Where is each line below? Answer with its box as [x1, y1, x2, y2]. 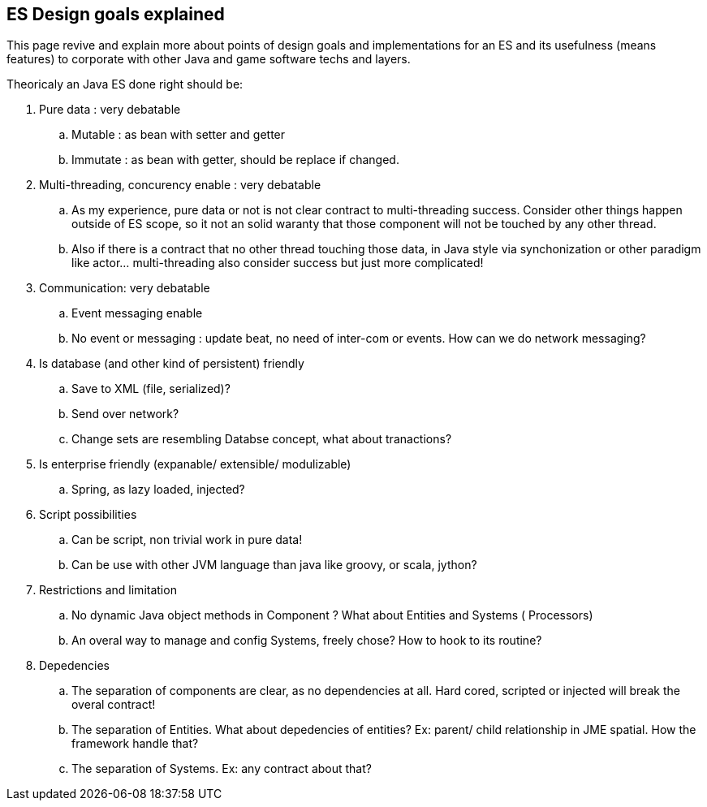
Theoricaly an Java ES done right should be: [6, 77, 244, 92]
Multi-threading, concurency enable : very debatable [39, 178, 321, 192]
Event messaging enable [71, 306, 203, 321]
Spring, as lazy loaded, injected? [71, 482, 245, 497]
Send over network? [71, 407, 179, 421]
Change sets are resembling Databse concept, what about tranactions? [71, 432, 452, 447]
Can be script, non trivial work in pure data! [71, 533, 303, 547]
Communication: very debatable [39, 281, 210, 296]
